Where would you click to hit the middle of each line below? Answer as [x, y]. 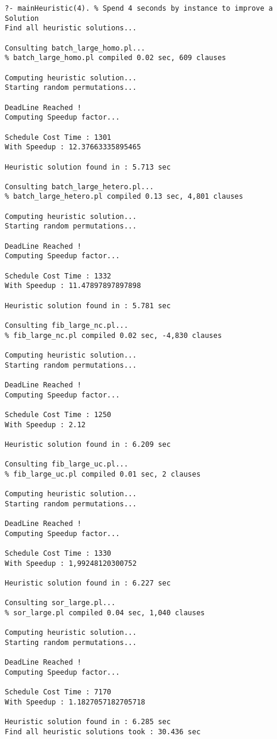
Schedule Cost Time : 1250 [58, 414]
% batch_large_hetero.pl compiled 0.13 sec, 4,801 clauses [124, 197]
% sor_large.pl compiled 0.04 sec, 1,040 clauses [105, 613]
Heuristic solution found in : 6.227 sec [88, 583]
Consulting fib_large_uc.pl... [67, 464]
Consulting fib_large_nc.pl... [67, 325]
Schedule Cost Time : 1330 [58, 554]
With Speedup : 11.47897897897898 [73, 286]
